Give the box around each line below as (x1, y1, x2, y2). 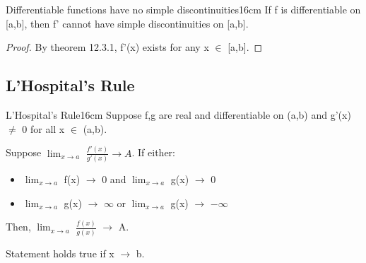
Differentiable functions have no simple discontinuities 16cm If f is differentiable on (6, 2, 361, 16)
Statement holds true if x (6, 245, 114, 260)
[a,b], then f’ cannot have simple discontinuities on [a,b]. (6, 16, 249, 30)
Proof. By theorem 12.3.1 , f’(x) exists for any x (6, 40, 209, 54)
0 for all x (22, 121, 65, 136)
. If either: (131, 145, 176, 160)
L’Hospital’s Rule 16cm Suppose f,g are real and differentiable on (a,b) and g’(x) (6, 107, 351, 122)
